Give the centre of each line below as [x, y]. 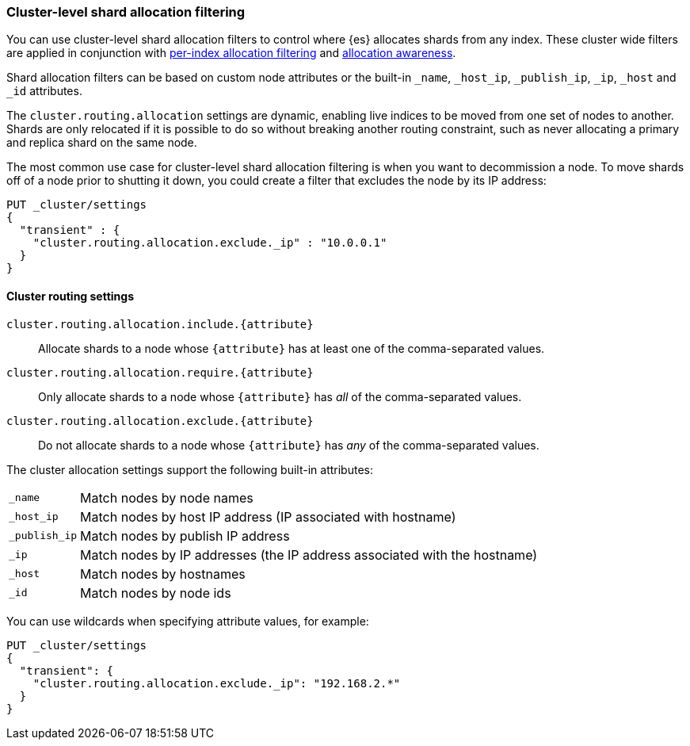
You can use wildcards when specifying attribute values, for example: [188, 621]
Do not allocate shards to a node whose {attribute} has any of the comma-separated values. [289, 445]
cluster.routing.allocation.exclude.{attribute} [160, 421]
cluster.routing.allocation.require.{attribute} [160, 372]
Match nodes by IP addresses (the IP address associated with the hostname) [309, 555]
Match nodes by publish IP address [185, 536]
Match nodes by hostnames [163, 574]
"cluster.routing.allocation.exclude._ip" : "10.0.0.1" [210, 243]
